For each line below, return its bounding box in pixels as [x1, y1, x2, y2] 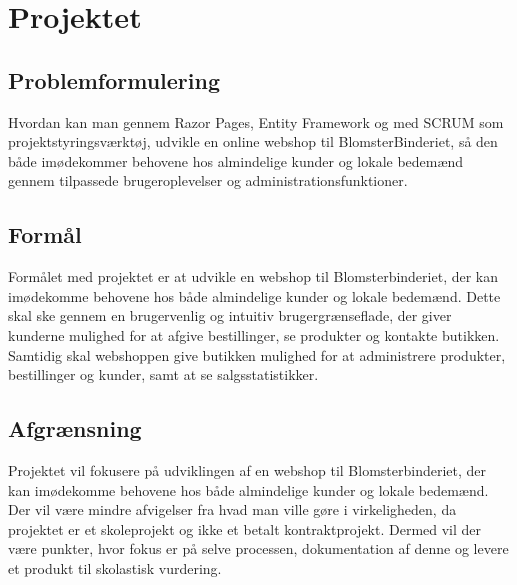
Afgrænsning [8, 413, 142, 444]
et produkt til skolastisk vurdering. [8, 557, 222, 578]
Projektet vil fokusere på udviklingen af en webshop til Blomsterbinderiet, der [8, 459, 487, 480]
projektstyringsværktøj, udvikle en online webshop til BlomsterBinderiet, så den [8, 131, 498, 152]
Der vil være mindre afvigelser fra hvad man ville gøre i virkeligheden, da [8, 499, 457, 520]
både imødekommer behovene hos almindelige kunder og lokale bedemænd [8, 150, 464, 171]
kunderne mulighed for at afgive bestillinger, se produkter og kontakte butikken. [8, 324, 500, 345]
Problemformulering [8, 64, 221, 95]
